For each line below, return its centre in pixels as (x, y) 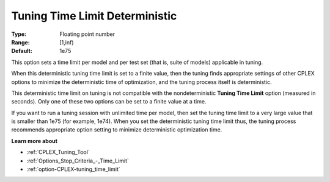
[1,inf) (67, 42)
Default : (22, 51)
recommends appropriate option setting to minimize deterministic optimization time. (117, 130)
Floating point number (87, 34)
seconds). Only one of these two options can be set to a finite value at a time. (109, 102)
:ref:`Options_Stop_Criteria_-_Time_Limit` (78, 161)
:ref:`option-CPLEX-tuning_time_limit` (73, 169)
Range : (20, 42)
